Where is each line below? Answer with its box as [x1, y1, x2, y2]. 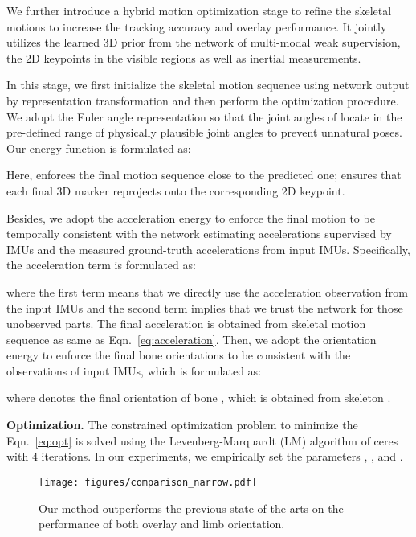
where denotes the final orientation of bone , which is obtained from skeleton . [6, 389, 391, 406]
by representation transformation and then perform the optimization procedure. [6, 92, 399, 109]
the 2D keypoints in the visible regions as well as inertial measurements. [6, 49, 361, 66]
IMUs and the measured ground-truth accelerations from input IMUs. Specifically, [6, 240, 410, 257]
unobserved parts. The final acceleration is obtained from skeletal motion [6, 315, 366, 332]
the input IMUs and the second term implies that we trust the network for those [6, 299, 403, 316]
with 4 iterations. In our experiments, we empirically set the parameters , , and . [6, 448, 403, 465]
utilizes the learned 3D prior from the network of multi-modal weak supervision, [6, 34, 401, 51]
